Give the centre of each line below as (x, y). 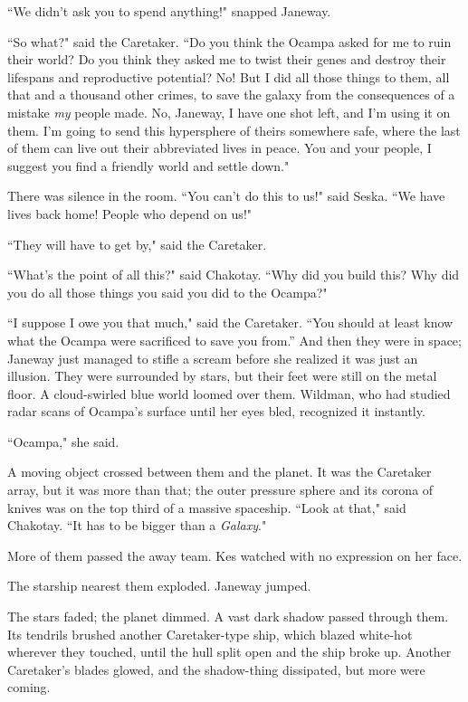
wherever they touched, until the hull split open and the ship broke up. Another (229, 652)
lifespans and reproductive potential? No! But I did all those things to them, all (229, 76)
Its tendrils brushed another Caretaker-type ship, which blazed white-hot (210, 634)
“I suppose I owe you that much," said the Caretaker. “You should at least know (230, 323)
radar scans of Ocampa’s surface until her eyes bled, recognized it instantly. (216, 411)
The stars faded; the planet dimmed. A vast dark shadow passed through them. (228, 617)
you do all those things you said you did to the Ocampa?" (167, 292)
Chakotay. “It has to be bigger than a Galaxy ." (137, 525)
